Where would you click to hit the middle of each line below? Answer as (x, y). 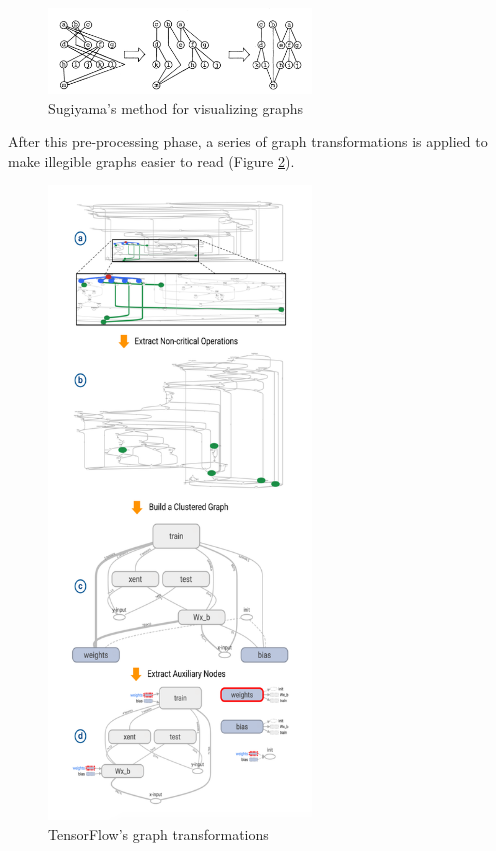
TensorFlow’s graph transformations (158, 833)
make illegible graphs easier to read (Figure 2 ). (151, 160)
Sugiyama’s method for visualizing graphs (176, 107)
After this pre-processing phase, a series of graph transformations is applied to (248, 141)
